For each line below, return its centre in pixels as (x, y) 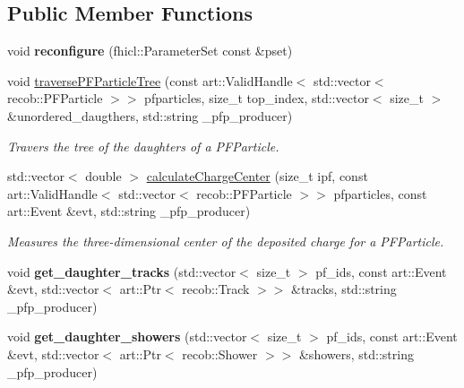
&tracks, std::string (344, 289)
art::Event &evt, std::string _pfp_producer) (129, 211)
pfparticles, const (380, 193)
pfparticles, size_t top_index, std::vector (257, 98)
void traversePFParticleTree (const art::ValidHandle (150, 80)
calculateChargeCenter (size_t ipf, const (257, 176)
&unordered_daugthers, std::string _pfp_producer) (150, 115)
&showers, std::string (356, 354)
